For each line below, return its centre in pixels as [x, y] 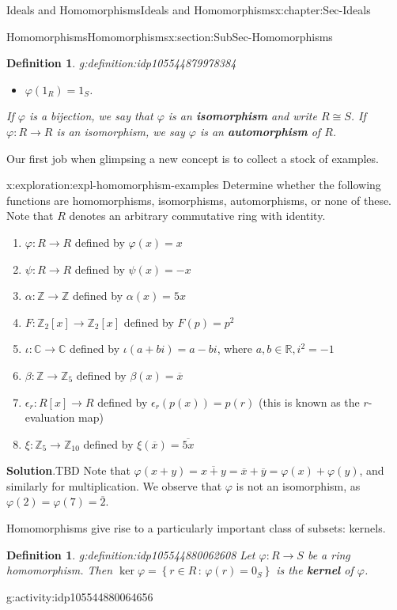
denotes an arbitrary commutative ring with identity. [197, 216]
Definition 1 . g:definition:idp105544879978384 [121, 63]
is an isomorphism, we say [121, 131]
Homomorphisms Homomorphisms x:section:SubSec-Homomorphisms [170, 36]
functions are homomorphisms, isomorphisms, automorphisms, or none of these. [199, 200]
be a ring [329, 554]
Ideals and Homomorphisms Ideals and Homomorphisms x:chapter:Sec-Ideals [189, 9]
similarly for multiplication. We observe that [114, 485]
